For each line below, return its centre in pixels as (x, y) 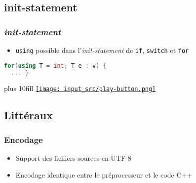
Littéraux (28, 115)
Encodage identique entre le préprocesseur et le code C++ (104, 174)
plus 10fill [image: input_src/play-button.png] (80, 88)
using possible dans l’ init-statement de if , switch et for (102, 50)
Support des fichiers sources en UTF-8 (73, 158)
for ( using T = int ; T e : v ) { (55, 66)
